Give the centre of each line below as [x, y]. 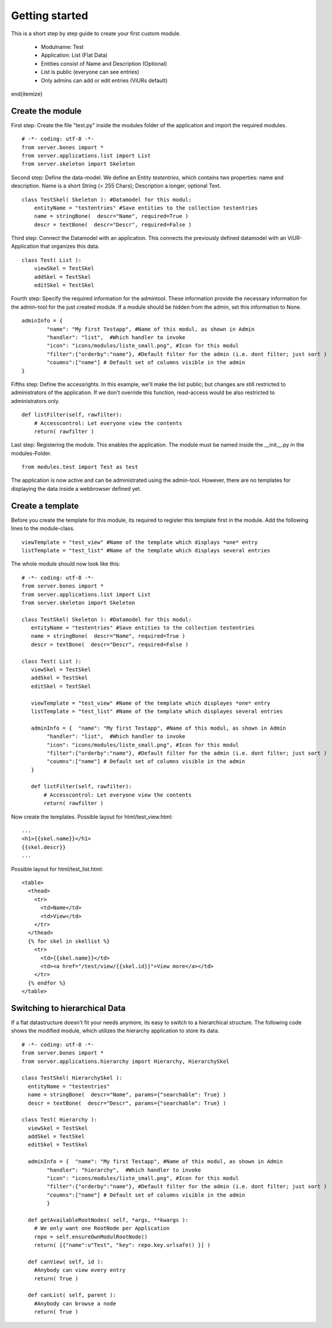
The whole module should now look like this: [66, 564]
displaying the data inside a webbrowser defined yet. [76, 488]
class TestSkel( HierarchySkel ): [72, 1078]
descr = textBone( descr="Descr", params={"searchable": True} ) [127, 1103]
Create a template [45, 505]
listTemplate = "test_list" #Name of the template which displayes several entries [157, 711]
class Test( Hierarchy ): [60, 1120]
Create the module [46, 111]
